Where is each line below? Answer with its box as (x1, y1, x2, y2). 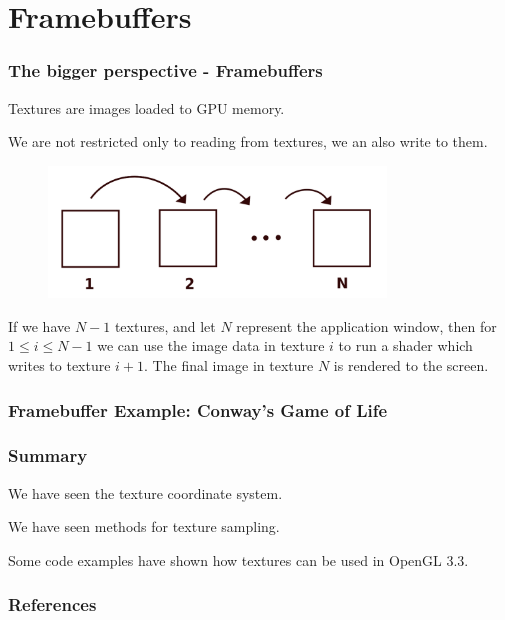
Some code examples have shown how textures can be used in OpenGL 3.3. (8, 549, 469, 570)
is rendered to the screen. (333, 355, 489, 376)
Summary (8, 443, 88, 468)
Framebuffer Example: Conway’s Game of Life (8, 397, 388, 422)
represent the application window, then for (236, 315, 497, 336)
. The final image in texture (144, 355, 314, 376)
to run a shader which (338, 335, 473, 356)
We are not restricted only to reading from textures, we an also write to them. (8, 131, 488, 152)
